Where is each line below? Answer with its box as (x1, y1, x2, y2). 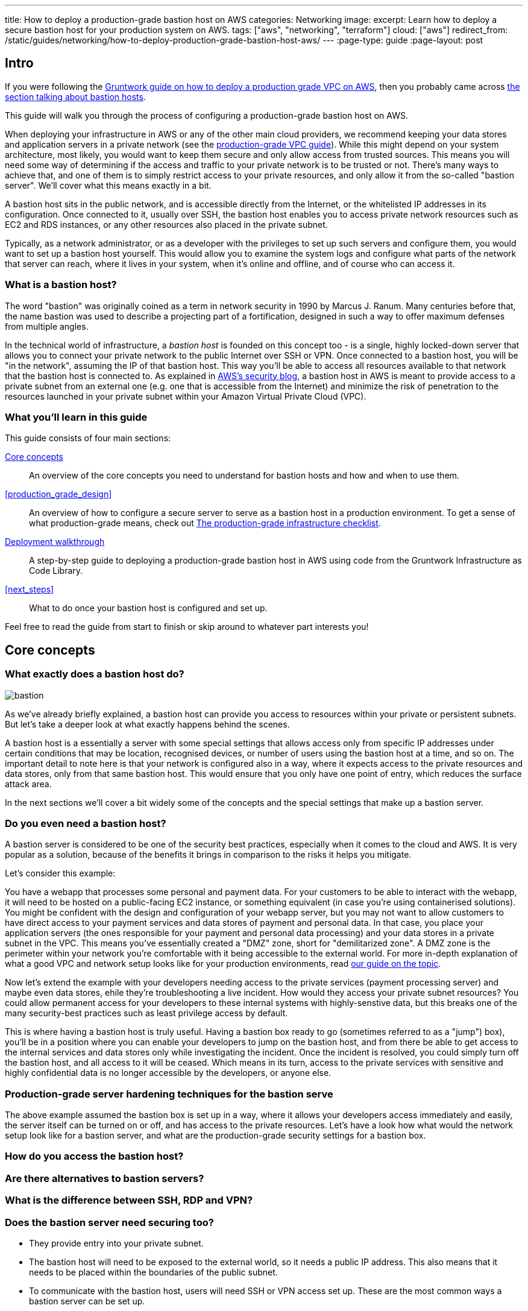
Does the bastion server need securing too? (5, 1216, 214, 1228)
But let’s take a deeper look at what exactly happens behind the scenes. (5, 718, 290, 729)
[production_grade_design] (5, 489, 112, 500)
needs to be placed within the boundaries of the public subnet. (29, 1266, 278, 1277)
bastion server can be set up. (29, 1295, 145, 1306)
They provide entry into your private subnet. (29, 1237, 204, 1248)
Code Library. (29, 565, 83, 576)
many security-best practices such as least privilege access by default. (5, 1008, 288, 1019)
